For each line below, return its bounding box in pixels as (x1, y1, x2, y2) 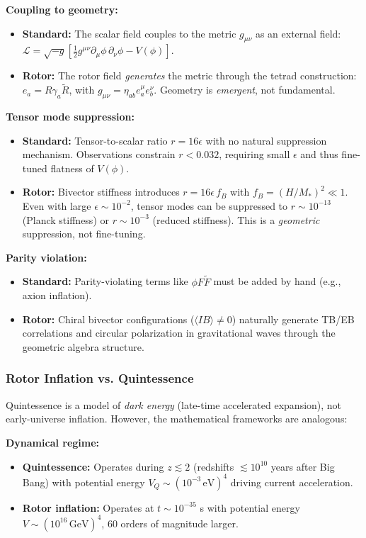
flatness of (50, 160, 94, 175)
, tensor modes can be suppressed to (130, 198, 288, 213)
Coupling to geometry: (6, 2, 118, 16)
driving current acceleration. (230, 474, 353, 489)
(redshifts (193, 459, 234, 473)
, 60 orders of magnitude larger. (101, 515, 239, 530)
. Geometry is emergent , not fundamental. (154, 82, 336, 97)
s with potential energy (200, 500, 300, 515)
